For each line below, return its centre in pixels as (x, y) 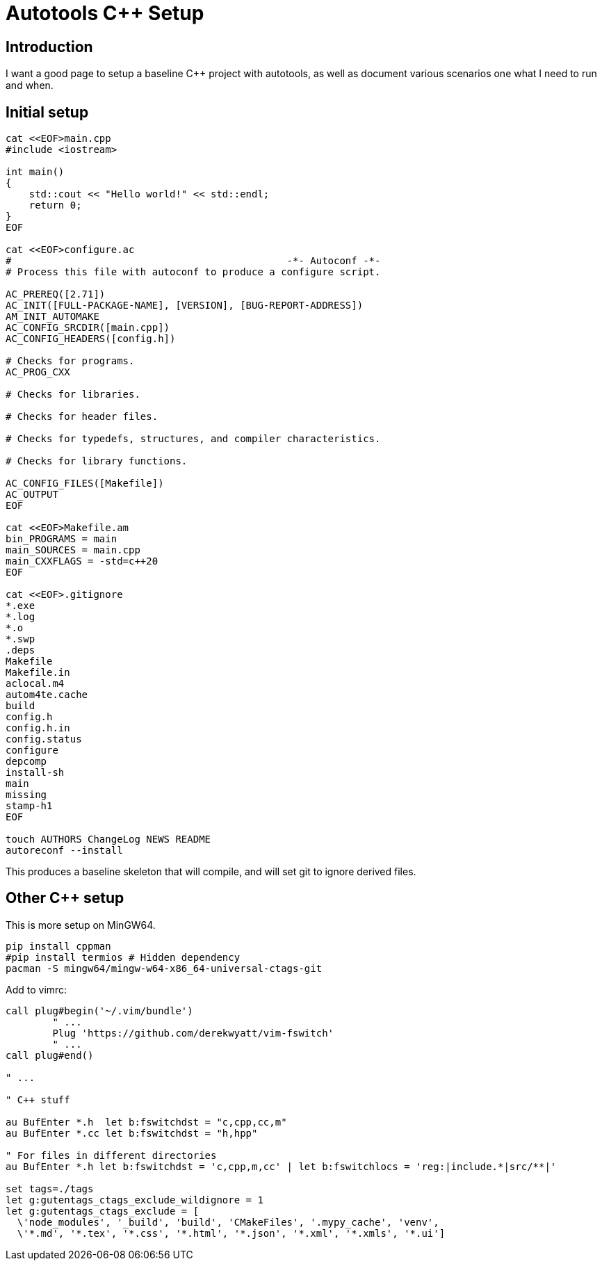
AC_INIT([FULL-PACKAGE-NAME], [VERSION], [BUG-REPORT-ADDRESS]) (185, 306)
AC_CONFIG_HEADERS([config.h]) (91, 339)
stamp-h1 (29, 806)
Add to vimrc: (36, 989)
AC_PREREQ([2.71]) (56, 294)
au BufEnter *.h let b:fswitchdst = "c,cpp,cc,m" (146, 1122)
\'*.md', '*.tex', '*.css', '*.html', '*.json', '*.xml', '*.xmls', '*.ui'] (231, 1233)
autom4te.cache (47, 695)
